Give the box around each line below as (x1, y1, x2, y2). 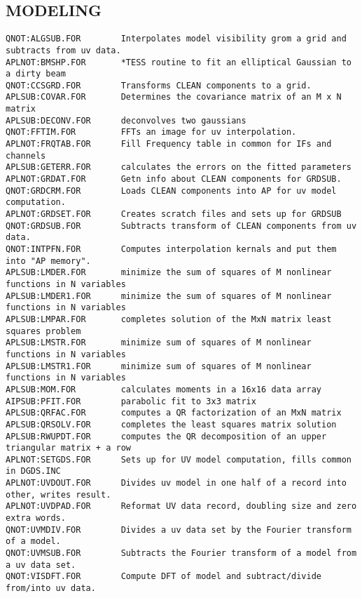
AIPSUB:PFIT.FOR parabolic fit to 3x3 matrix (6, 396, 256, 406)
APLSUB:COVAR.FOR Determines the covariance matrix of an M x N (6, 92, 342, 102)
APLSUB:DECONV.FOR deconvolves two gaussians (6, 115, 246, 126)
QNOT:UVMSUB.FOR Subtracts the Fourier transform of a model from (6, 548, 357, 559)
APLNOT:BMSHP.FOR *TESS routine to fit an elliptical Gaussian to (6, 57, 351, 67)
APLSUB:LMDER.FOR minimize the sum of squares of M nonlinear (6, 267, 332, 278)
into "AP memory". (6, 255, 91, 266)
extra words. (6, 513, 66, 524)
